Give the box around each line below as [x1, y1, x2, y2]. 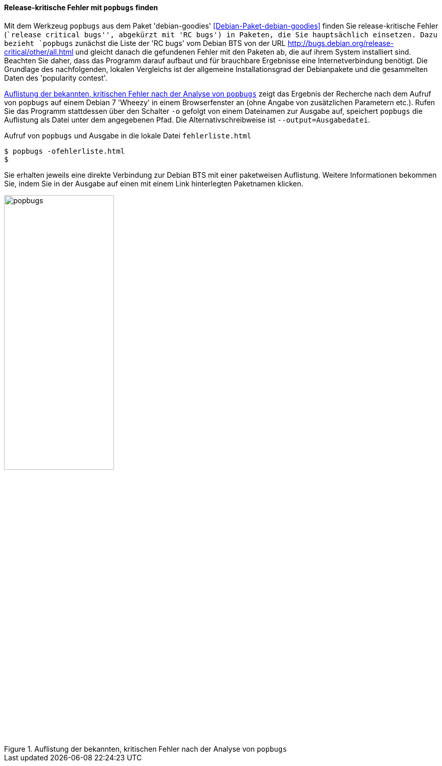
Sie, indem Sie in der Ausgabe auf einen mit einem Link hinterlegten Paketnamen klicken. [4, 179, 304, 188]
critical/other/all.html [4, 47, 74, 56]
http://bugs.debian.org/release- [287, 38, 394, 47]
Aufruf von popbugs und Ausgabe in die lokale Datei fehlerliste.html [4, 131, 251, 140]
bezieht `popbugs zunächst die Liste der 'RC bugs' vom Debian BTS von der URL [4, 38, 286, 47]
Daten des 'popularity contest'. [4, 73, 107, 82]
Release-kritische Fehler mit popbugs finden [4, 3, 158, 12]
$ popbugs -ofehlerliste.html [4, 147, 125, 155]
